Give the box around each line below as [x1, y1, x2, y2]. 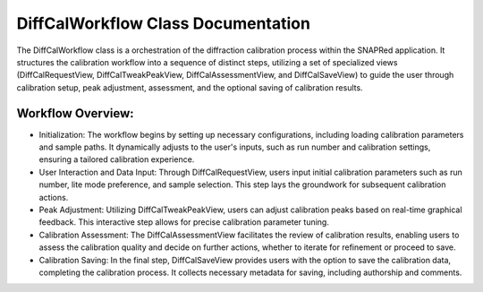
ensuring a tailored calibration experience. [38, 154, 195, 165]
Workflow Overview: [16, 106, 134, 121]
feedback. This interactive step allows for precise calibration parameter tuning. [38, 217, 330, 228]
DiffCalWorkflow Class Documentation [16, 13, 310, 33]
